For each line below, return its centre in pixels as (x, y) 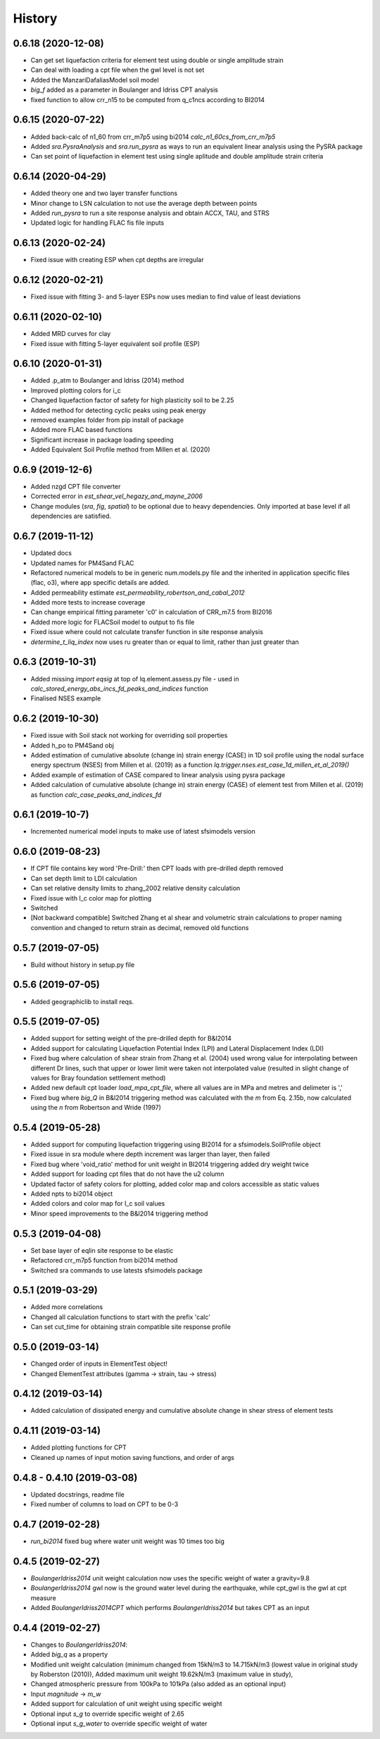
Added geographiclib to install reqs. (82, 1001)
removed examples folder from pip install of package (107, 420)
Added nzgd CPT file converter (76, 487)
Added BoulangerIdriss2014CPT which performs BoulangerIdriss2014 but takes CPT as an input (170, 1607)
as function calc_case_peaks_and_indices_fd (96, 794)
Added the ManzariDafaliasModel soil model (95, 80)
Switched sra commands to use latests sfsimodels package (117, 1270)
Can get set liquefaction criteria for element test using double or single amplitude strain (157, 61)
